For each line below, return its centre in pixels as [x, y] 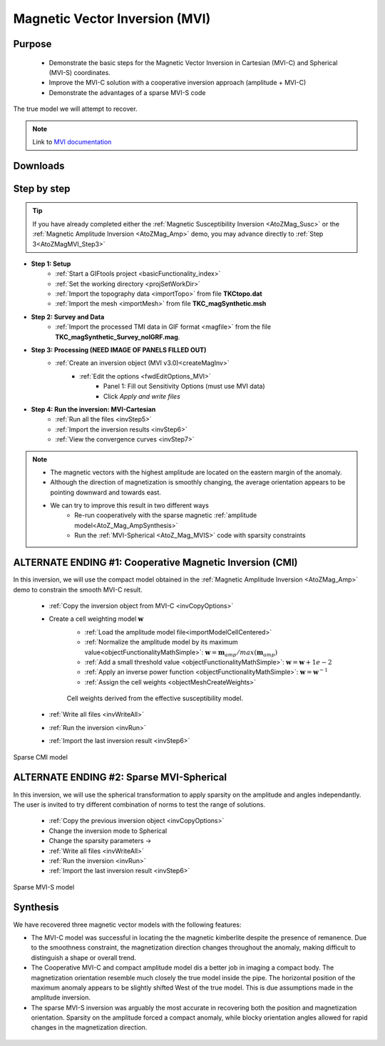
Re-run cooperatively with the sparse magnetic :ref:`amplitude [166, 515]
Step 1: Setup [51, 264]
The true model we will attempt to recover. [75, 109]
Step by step [42, 188]
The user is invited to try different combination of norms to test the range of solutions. [139, 805]
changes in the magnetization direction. [89, 1027]
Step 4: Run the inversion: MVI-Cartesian [93, 409]
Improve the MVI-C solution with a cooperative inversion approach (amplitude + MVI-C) [178, 83]
